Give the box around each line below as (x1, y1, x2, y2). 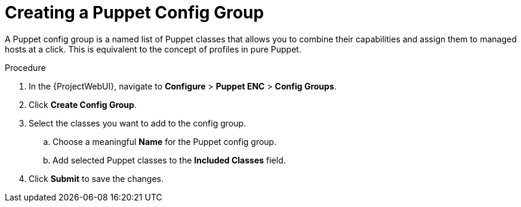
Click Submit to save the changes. (29, 173, 164, 184)
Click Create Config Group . (29, 99, 137, 110)
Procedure (5, 62, 46, 73)
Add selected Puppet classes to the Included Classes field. (53, 155, 286, 165)
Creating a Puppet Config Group (5, 2, 264, 23)
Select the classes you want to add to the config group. (29, 118, 246, 128)
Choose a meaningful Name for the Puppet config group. (53, 136, 277, 147)
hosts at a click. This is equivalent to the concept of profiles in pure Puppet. (5, 44, 301, 54)
